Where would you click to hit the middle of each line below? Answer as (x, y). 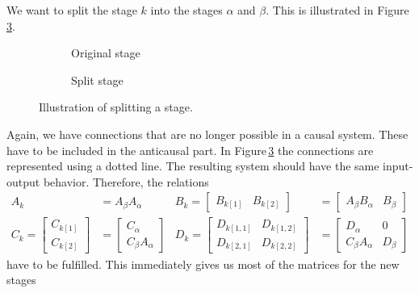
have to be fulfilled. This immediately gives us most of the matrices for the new (203, 264)
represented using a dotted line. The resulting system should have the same (193, 166)
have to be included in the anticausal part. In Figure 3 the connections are (190, 150)
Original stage (106, 53)
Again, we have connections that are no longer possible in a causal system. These (207, 134)
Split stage (97, 80)
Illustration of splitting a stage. (116, 107)
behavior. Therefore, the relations (126, 181)
